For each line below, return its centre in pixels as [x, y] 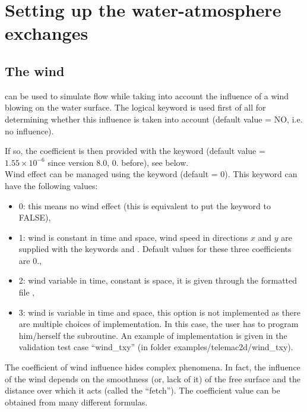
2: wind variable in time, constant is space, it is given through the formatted [158, 280]
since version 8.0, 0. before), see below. [118, 162]
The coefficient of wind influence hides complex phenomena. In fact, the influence [153, 367]
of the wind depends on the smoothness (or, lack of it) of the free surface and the [153, 378]
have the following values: [51, 185]
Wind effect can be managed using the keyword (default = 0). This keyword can [151, 174]
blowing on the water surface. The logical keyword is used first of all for [135, 107]
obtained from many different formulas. [76, 402]
